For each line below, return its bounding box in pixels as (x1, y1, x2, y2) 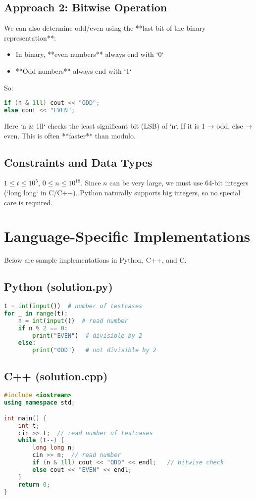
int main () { (4, 414, 47, 422)
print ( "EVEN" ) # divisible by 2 (32, 332, 143, 339)
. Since (80, 178, 101, 188)
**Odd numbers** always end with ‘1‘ (15, 65, 132, 76)
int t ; (18, 422, 40, 429)
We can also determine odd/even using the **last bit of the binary (4, 23, 206, 33)
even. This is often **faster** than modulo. (4, 130, 136, 140)
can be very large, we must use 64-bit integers (109, 178, 249, 188)
